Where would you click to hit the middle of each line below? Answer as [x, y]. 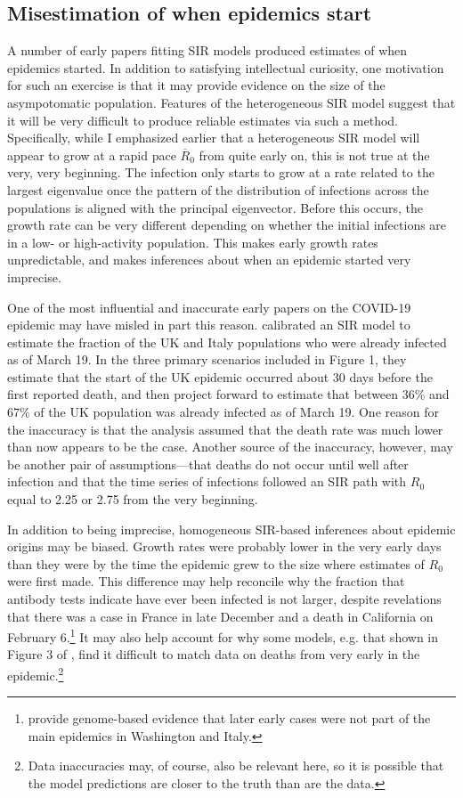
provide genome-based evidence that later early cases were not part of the [229, 718]
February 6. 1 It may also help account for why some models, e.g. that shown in [223, 635]
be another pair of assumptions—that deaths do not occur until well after [208, 464]
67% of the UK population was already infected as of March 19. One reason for [223, 412]
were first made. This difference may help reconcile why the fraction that [206, 581]
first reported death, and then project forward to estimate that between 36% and [228, 394]
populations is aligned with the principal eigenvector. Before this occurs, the [215, 207]
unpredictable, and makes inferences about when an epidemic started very [209, 260]
